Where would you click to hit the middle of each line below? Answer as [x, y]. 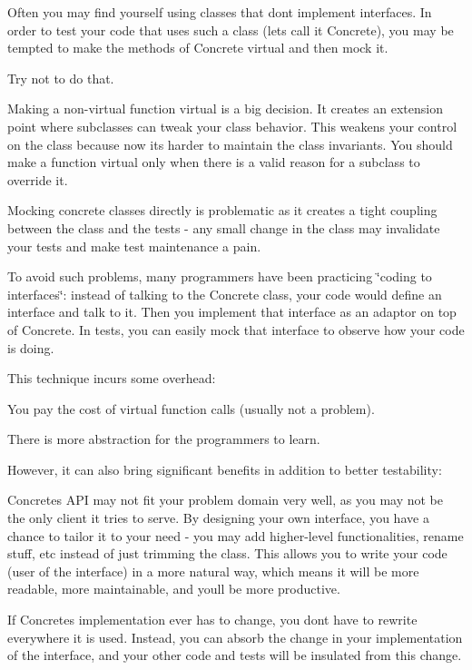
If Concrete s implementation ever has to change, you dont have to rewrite [212, 620]
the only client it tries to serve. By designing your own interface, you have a [218, 518]
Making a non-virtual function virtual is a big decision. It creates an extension [225, 108]
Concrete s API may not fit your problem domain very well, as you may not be [225, 500]
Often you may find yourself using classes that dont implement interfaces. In [220, 12]
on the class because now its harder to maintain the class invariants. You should [230, 144]
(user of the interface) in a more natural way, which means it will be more [213, 571]
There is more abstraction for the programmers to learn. [164, 439]
